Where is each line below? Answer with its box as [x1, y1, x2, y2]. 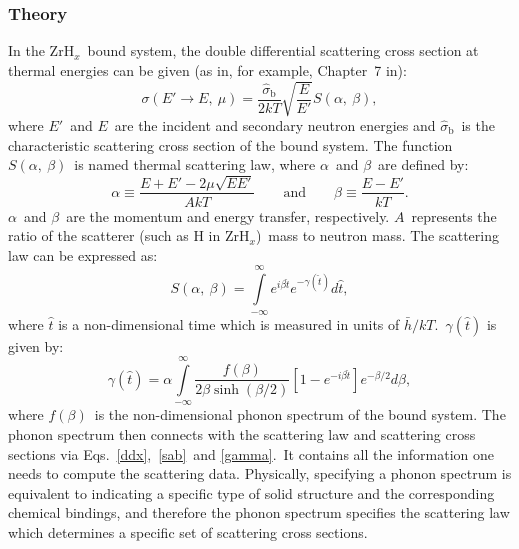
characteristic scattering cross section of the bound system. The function [8, 134, 453, 155]
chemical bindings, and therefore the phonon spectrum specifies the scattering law [8, 502, 510, 523]
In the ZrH [8, 40, 75, 61]
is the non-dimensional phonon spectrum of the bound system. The [94, 404, 506, 425]
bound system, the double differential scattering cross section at [87, 40, 479, 61]
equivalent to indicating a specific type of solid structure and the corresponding [8, 482, 495, 503]
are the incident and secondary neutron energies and [114, 114, 436, 135]
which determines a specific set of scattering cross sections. [8, 521, 368, 542]
